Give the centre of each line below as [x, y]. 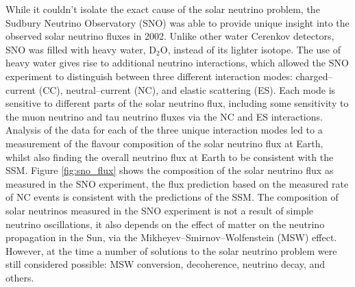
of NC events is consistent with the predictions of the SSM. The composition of [172, 197]
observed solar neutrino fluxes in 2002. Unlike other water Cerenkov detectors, [170, 36]
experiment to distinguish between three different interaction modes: [149, 76]
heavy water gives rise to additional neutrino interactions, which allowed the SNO [177, 63]
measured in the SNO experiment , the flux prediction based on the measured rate [177, 183]
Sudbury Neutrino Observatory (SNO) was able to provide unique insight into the [177, 22]
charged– [314, 76]
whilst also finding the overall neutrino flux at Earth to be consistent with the [170, 157]
